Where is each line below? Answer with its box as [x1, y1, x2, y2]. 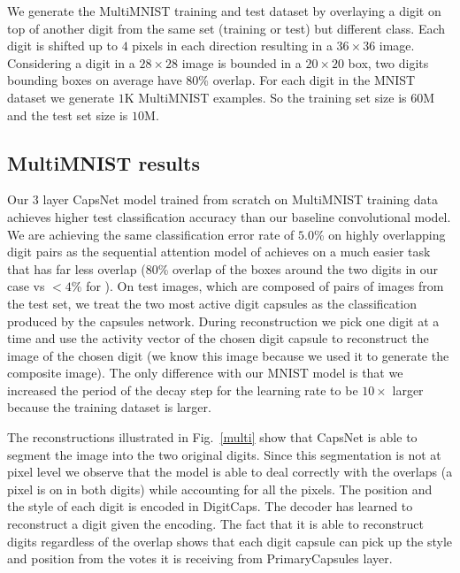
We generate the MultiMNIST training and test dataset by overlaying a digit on [7, 2, 441, 19]
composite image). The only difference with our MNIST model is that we [7, 363, 403, 382]
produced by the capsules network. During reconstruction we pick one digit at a [7, 311, 440, 330]
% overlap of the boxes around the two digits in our [157, 259, 439, 278]
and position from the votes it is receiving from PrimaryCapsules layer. [7, 549, 393, 568]
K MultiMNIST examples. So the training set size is [124, 88, 407, 106]
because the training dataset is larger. [7, 398, 211, 416]
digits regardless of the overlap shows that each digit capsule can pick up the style [7, 531, 453, 550]
